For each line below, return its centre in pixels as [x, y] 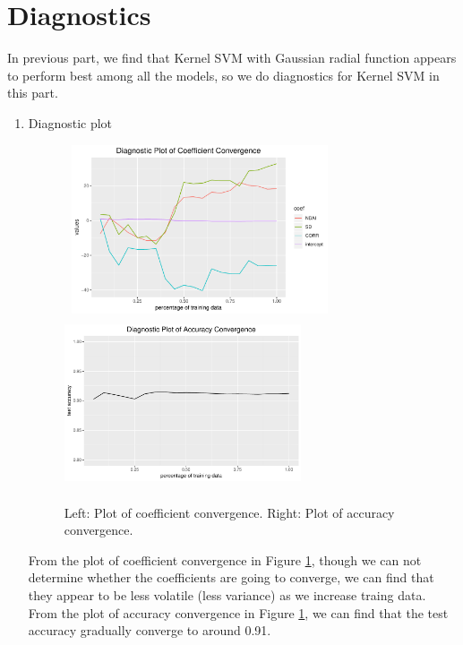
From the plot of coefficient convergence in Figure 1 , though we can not [225, 559]
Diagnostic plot [70, 122]
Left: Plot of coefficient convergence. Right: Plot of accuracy [229, 512]
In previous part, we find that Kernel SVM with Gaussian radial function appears [232, 58]
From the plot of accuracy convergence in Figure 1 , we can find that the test [238, 612]
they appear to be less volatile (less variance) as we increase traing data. [227, 595]
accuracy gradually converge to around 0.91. [150, 630]
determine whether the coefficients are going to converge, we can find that [231, 577]
